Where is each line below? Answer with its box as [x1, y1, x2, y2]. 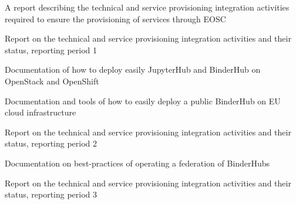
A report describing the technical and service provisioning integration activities [5, 1, 290, 13]
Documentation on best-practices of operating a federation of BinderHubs [5, 157, 270, 169]
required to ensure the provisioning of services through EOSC [5, 12, 226, 25]
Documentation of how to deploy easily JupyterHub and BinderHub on [5, 63, 261, 76]
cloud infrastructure [5, 106, 76, 118]
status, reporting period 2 [5, 137, 97, 149]
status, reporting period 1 [5, 43, 97, 56]
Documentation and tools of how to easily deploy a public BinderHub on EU [5, 94, 281, 107]
